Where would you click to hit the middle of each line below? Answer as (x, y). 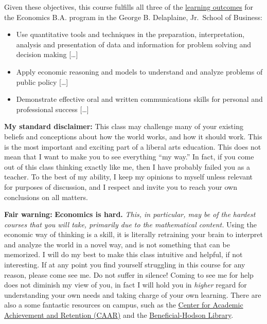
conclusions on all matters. (46, 197)
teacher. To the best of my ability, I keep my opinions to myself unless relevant (129, 177)
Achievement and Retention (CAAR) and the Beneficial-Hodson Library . (119, 315)
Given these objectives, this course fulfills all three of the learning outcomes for (129, 7)
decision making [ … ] (47, 54)
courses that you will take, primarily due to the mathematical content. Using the (130, 224)
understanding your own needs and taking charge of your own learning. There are (133, 294)
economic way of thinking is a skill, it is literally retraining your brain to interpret (133, 234)
